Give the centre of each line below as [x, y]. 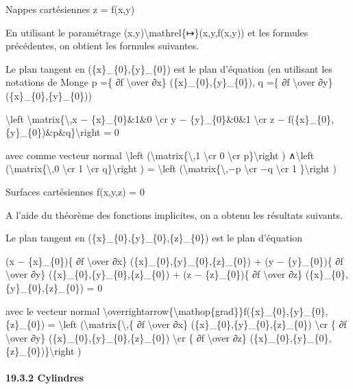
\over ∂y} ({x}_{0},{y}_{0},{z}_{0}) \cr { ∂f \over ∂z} [126, 337]
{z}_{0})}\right [40, 351]
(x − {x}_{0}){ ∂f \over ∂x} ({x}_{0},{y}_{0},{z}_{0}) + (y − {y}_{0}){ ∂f [174, 260]
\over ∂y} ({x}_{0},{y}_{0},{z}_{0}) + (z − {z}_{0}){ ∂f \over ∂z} [154, 274]
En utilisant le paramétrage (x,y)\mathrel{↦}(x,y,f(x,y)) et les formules [157, 32]
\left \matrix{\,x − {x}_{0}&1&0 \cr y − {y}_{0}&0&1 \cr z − [145, 118]
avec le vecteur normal [53, 310]
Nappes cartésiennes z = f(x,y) [70, 9]
